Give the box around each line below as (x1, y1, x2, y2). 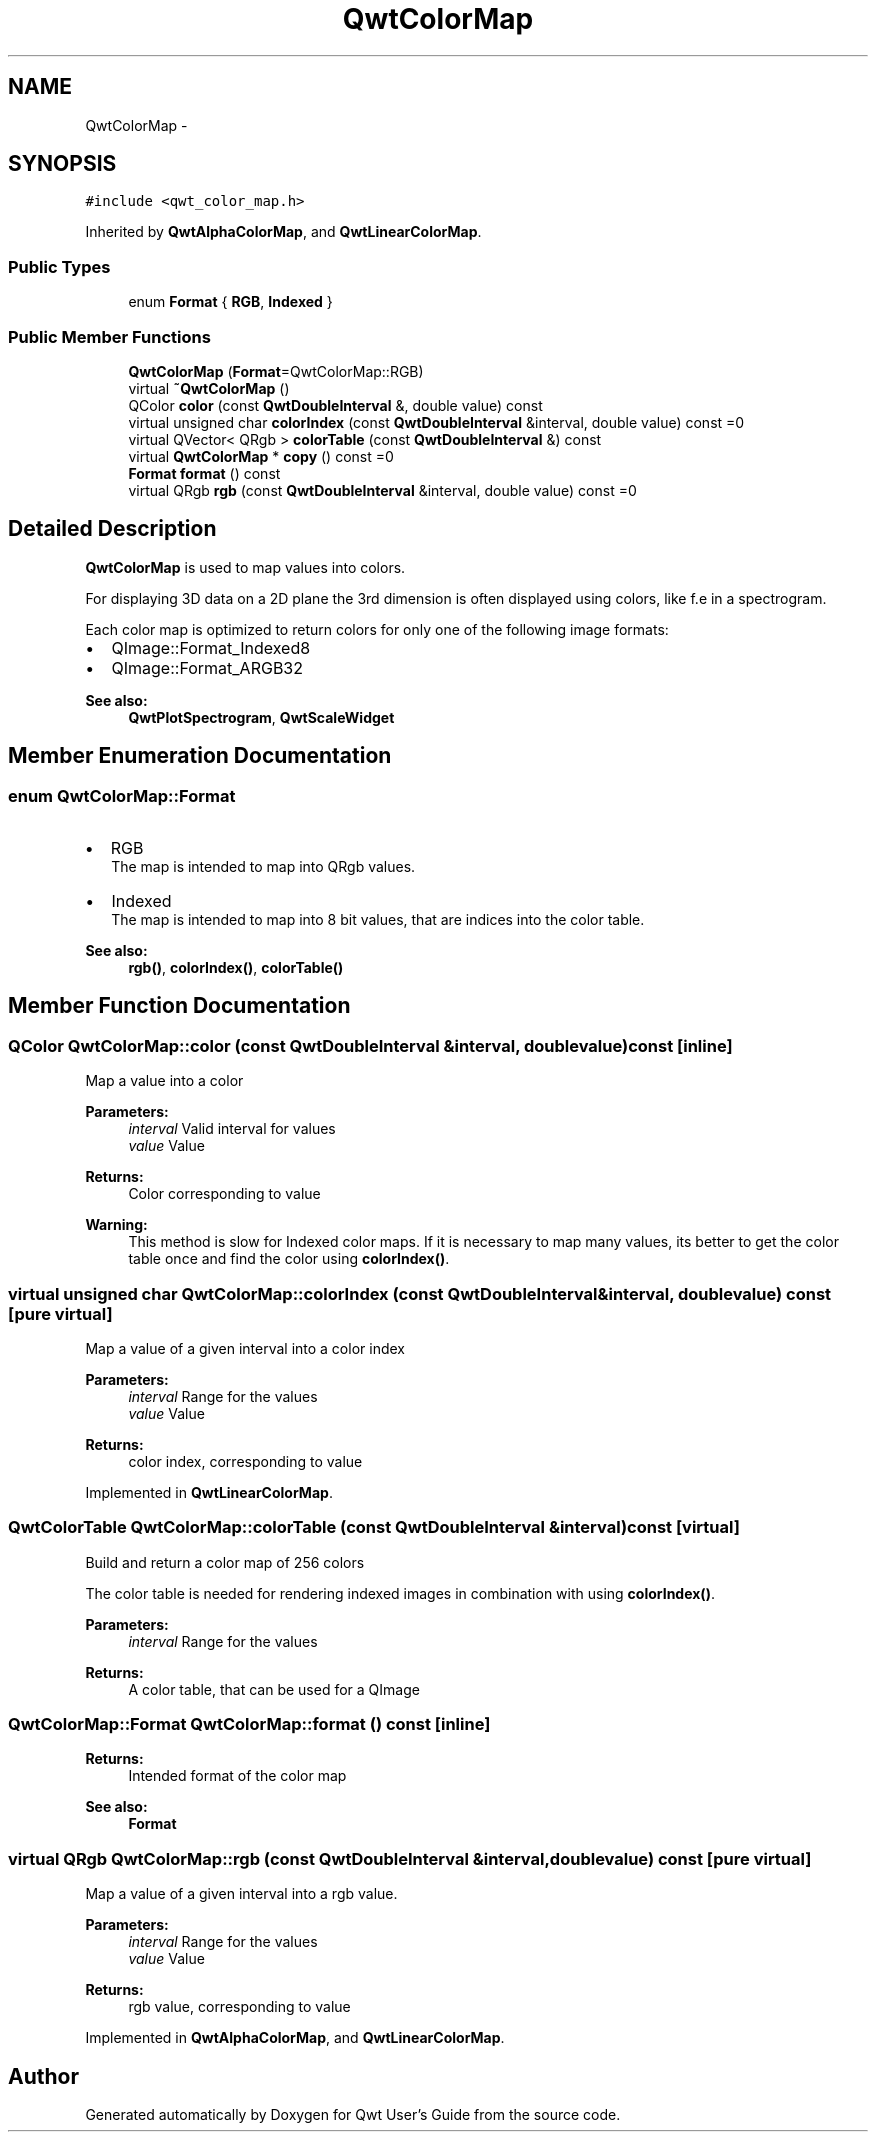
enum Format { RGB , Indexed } (128, 293, 333, 311)
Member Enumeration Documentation (8, 743, 392, 769)
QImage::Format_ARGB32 (111, 657, 303, 678)
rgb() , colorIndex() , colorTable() (128, 959, 344, 976)
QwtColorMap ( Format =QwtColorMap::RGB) (128, 362, 424, 380)
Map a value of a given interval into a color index (85, 1339, 405, 1357)
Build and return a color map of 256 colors (85, 1553, 365, 1571)
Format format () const (128, 464, 281, 482)
